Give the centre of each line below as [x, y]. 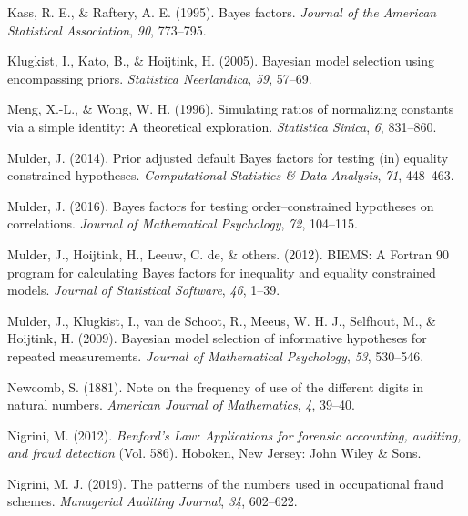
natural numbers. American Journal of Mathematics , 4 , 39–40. [181, 405]
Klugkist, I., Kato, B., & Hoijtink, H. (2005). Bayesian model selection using [221, 61]
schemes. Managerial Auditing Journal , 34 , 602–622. [153, 501]
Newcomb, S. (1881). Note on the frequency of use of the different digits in [216, 386]
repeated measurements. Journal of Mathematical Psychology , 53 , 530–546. [216, 355]
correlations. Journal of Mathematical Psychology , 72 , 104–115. [183, 223]
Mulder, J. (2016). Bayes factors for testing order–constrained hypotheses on [221, 205]
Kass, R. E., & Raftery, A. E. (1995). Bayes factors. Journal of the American [222, 12]
